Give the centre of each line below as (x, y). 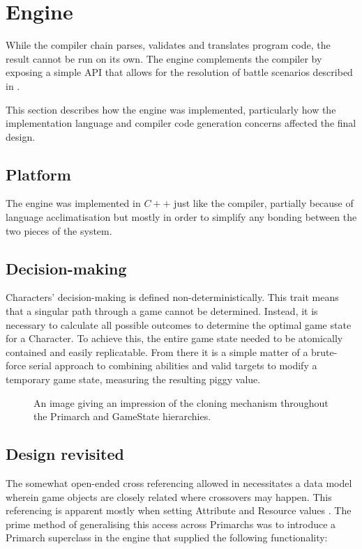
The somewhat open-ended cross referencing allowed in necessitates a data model (179, 483)
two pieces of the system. (59, 230)
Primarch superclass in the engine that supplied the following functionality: (167, 538)
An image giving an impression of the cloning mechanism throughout (181, 402)
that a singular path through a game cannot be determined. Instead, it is (162, 311)
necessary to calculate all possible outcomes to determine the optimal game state (179, 324)
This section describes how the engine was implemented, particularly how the (171, 109)
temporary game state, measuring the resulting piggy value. (133, 379)
